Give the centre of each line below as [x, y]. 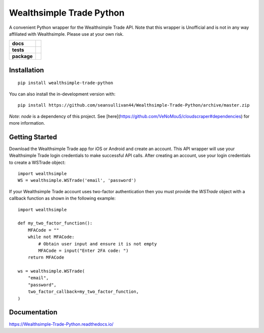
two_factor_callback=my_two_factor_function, [83, 292]
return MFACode [46, 257]
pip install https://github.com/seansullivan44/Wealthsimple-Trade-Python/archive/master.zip [134, 105]
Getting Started [33, 137]
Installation [26, 70]
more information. [27, 123]
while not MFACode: [51, 237]
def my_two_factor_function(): [55, 223]
